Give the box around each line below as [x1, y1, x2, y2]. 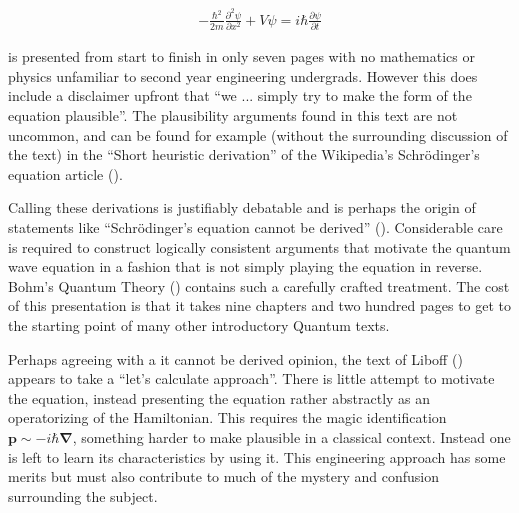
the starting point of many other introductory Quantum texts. [8, 314, 390, 335]
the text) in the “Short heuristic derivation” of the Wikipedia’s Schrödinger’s [8, 144, 480, 165]
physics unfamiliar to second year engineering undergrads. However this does [8, 65, 478, 86]
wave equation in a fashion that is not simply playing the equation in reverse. [8, 256, 483, 277]
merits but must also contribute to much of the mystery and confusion [8, 466, 439, 487]
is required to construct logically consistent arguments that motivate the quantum [8, 236, 511, 257]
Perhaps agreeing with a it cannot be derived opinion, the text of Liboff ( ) [8, 348, 463, 369]
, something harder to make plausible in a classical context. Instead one [72, 426, 511, 447]
